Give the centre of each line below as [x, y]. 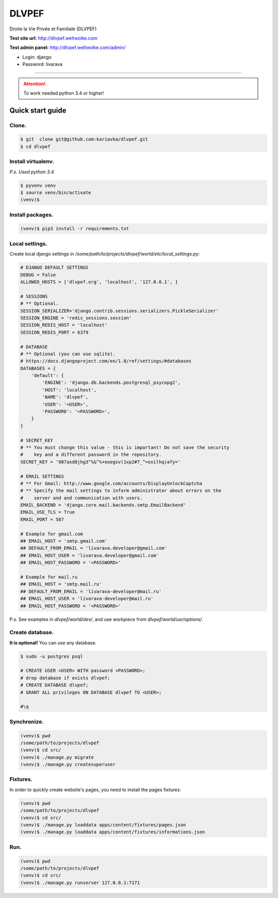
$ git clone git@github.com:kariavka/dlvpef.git [84, 139]
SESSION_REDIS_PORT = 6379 [54, 332]
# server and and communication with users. [81, 498]
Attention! [34, 84]
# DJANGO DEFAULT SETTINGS [54, 268]
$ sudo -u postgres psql [52, 656]
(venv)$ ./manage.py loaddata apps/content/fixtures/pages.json [103, 825]
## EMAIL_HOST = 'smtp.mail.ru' [61, 584]
